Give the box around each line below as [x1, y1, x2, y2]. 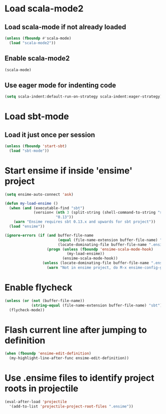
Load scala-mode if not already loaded [4, 23, 126, 31]
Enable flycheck [4, 282, 72, 293]
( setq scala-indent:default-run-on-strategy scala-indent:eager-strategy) [4, 94, 163, 99]
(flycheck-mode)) [9, 307, 45, 312]
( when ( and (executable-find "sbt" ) [9, 205, 85, 211]
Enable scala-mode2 [4, 54, 70, 62]
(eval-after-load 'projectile [4, 400, 67, 405]
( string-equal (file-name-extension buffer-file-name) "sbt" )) [31, 303, 165, 308]
